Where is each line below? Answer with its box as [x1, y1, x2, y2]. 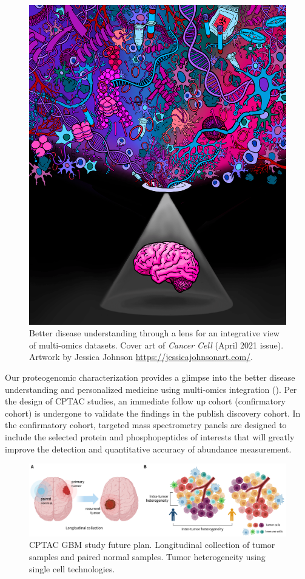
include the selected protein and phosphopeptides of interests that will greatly [5, 430, 295, 443]
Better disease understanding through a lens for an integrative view [29, 327, 280, 339]
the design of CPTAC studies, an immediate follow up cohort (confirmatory [5, 395, 286, 407]
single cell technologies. [29, 562, 115, 575]
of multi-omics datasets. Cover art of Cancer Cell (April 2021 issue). [29, 338, 284, 351]
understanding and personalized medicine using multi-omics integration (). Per [5, 383, 297, 395]
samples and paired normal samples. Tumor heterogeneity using [29, 550, 266, 563]
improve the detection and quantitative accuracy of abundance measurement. [5, 442, 292, 455]
